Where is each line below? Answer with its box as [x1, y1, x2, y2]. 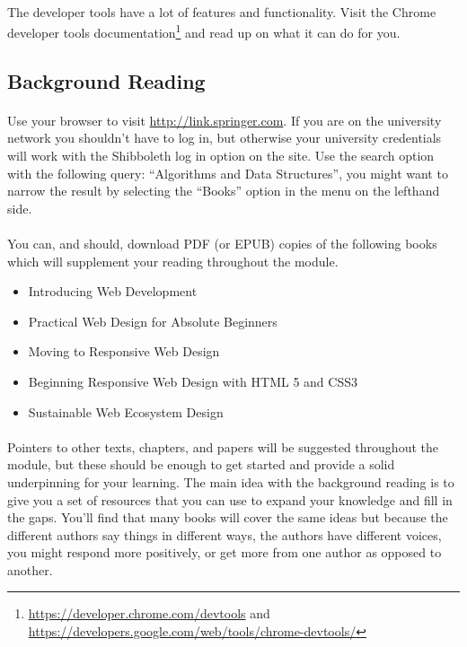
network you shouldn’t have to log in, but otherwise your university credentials [7, 128, 442, 147]
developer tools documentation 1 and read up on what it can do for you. [7, 21, 401, 41]
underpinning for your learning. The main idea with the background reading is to [7, 472, 454, 491]
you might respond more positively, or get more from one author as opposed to [7, 543, 442, 562]
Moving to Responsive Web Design [28, 342, 220, 361]
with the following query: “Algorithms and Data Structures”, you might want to [7, 163, 448, 182]
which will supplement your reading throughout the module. [7, 251, 339, 270]
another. [7, 560, 53, 579]
